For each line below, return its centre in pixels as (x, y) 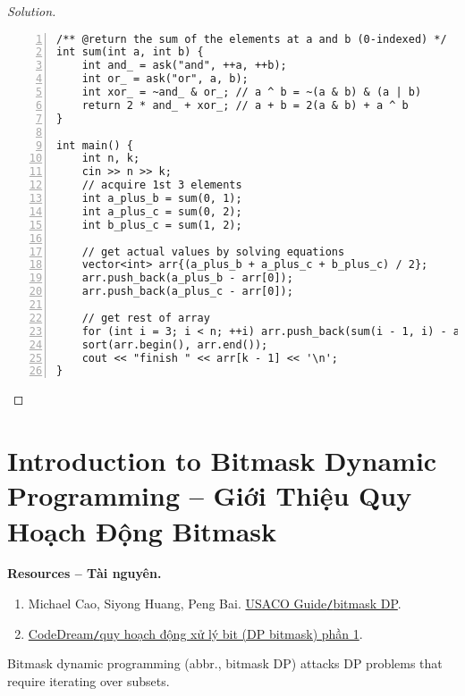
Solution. (32, 11)
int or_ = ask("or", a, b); (165, 79)
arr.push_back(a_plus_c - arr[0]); (187, 292)
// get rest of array (146, 318)
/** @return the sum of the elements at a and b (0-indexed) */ (252, 39)
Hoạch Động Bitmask (142, 530)
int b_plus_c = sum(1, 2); (162, 225)
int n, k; (111, 159)
